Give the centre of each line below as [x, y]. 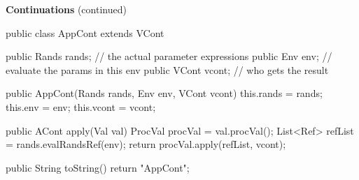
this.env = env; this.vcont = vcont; [81, 106]
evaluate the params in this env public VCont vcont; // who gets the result [167, 69]
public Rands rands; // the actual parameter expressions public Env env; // [169, 56]
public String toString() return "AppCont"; [98, 167]
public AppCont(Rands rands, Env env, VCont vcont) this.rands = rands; [164, 93]
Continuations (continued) [66, 9]
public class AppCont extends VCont [85, 32]
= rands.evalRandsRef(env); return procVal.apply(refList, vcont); [146, 144]
